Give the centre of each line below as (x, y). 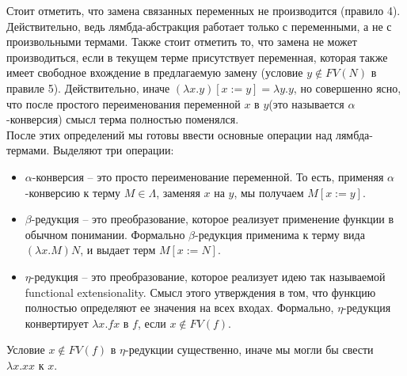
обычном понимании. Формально (105, 234)
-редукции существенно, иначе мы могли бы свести (249, 349)
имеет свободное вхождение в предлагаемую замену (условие (155, 72)
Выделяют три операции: (114, 150)
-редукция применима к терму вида (280, 234)
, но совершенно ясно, (347, 87)
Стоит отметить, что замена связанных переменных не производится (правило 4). (203, 10)
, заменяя (178, 192)
